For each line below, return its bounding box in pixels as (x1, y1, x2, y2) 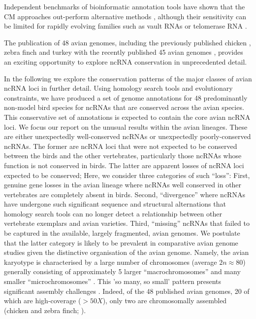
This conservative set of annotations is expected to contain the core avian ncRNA (4, 111, 251, 122)
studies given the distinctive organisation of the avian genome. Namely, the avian (4, 247, 249, 257)
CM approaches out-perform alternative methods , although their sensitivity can (4, 11, 247, 21)
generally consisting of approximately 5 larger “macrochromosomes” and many (4, 266, 241, 277)
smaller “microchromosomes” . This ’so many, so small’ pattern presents (4, 276, 222, 286)
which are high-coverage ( (4, 295, 81, 306)
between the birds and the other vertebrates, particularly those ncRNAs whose (4, 150, 242, 161)
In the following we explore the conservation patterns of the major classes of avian (4, 73, 252, 83)
